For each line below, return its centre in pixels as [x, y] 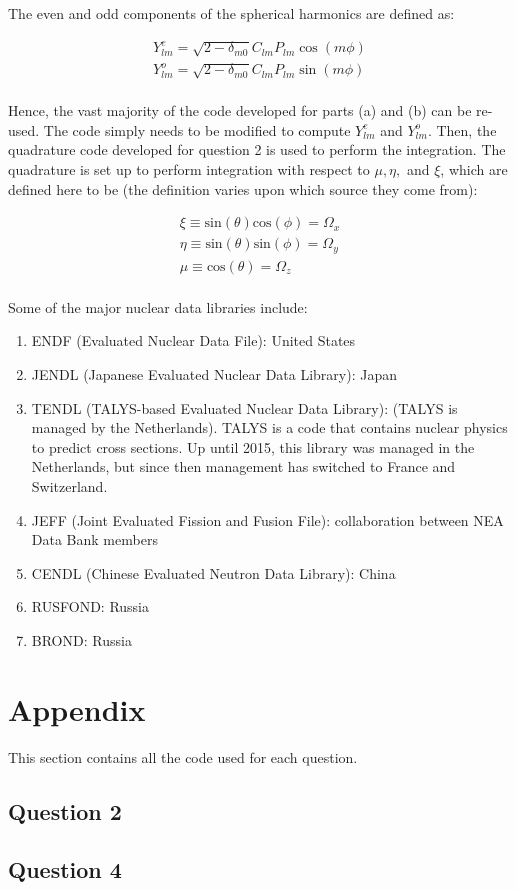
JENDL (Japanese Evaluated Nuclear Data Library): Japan [214, 373]
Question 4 [65, 869]
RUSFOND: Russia [90, 606]
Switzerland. [69, 485]
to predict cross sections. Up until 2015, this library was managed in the [253, 446]
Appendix [77, 708]
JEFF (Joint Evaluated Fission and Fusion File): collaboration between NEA [267, 519]
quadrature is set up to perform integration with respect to [189, 169]
